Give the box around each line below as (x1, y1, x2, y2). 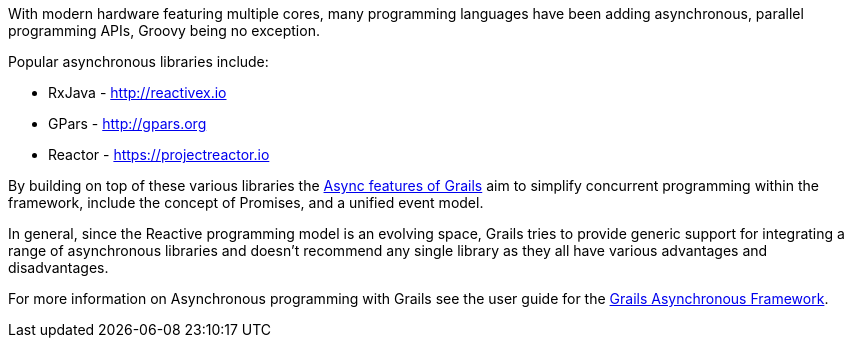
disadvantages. (8, 259, 109, 276)
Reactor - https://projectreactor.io (48, 146, 270, 163)
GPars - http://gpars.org (48, 115, 207, 132)
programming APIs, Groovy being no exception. (8, 22, 320, 39)
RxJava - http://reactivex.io (48, 84, 227, 101)
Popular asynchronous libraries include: (8, 53, 269, 70)
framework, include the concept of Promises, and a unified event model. (8, 194, 484, 211)
